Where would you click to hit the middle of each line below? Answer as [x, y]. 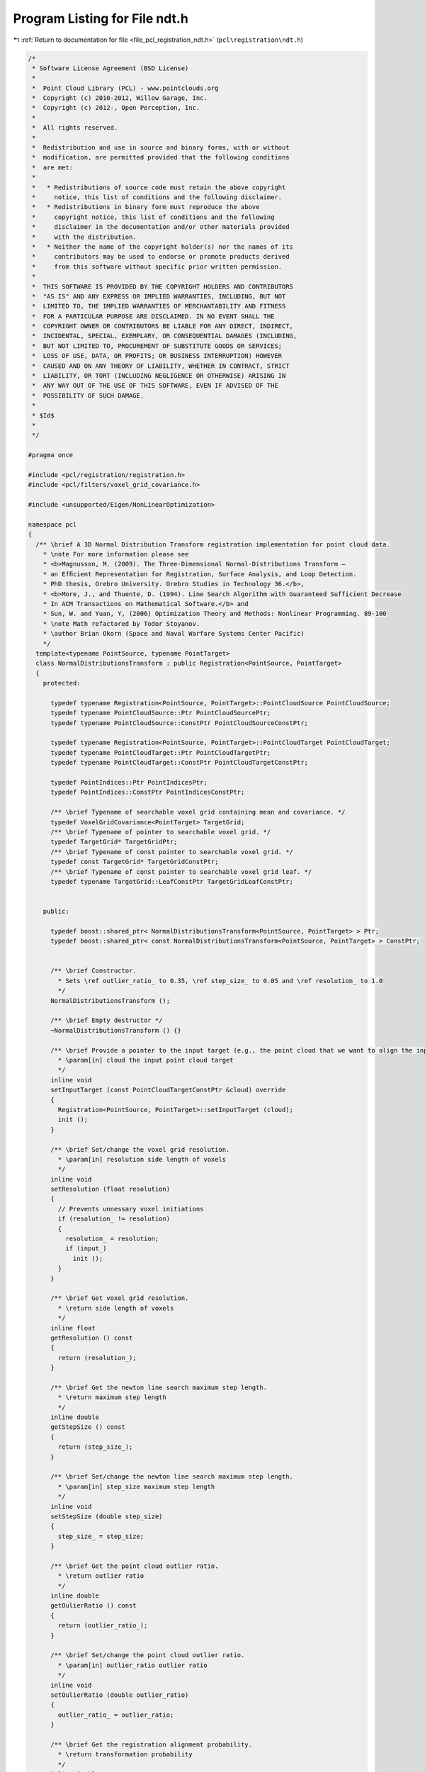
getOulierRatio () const [94, 1606]
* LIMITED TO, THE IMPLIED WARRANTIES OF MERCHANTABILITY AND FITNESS [159, 306]
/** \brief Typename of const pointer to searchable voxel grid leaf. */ [181, 871]
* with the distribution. [85, 237]
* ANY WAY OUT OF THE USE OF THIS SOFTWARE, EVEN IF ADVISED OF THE [155, 386]
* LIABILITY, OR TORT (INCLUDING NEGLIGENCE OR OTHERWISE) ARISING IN [159, 376]
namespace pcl [52, 524]
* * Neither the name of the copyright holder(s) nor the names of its [163, 247]
